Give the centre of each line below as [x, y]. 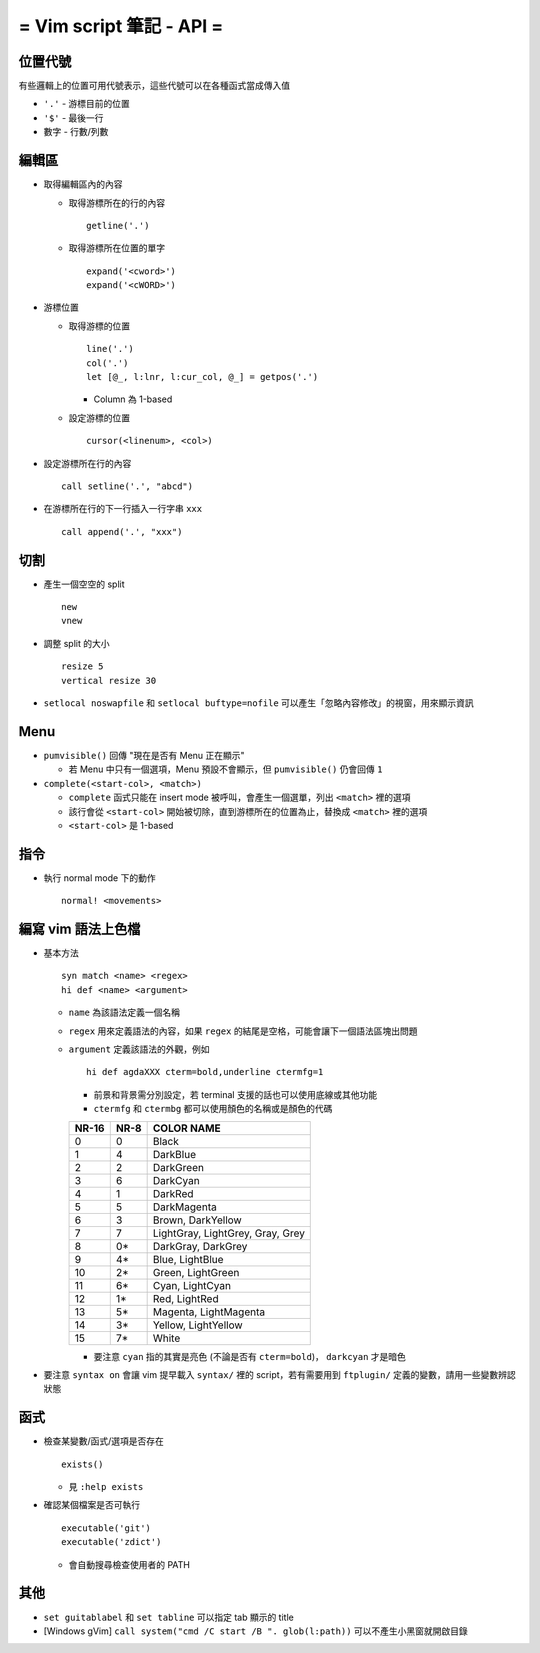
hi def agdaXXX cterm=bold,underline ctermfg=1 [205, 1072]
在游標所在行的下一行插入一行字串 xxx [123, 509]
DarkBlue [174, 1154]
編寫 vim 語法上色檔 [79, 929]
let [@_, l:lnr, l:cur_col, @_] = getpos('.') [202, 377]
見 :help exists [106, 1487]
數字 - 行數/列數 [76, 132]
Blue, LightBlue [188, 1259]
